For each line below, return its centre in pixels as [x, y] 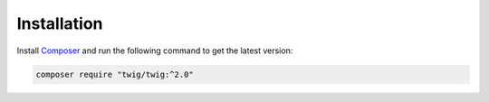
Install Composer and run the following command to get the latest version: [155, 51]
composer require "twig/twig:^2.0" [115, 74]
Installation [60, 23]
